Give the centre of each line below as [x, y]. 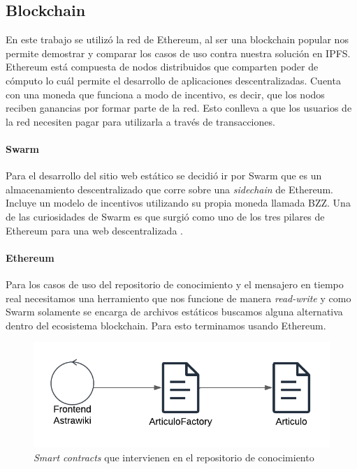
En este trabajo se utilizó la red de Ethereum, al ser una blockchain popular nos [177, 39]
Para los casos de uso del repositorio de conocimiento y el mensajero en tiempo [175, 284]
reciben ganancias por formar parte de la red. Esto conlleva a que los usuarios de [179, 108]
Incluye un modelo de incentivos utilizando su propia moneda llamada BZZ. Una [178, 203]
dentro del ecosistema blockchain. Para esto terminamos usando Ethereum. [166, 325]
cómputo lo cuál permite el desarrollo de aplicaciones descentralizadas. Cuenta [173, 80]
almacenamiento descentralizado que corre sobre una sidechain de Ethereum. [169, 189]
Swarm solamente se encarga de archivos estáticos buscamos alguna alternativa [174, 312]
